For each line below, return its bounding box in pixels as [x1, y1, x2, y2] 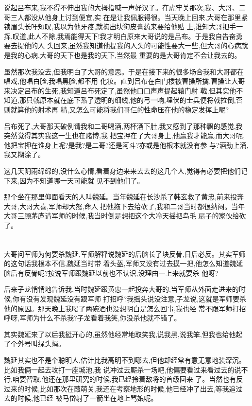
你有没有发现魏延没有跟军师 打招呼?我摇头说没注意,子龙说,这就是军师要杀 [12, 294, 246, 304]
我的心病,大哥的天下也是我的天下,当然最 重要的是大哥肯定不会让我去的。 [10, 50, 241, 60]
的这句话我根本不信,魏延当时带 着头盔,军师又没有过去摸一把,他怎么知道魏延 [4, 258, 243, 268]
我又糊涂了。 [4, 149, 45, 159]
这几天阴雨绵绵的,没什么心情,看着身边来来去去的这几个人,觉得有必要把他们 [4, 165, 241, 176]
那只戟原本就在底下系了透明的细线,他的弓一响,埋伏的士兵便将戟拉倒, [19, 95, 236, 105]
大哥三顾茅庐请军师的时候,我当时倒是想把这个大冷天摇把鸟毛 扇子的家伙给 [4, 211, 239, 221]
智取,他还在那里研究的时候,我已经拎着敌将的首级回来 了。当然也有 [26, 374, 236, 384]
